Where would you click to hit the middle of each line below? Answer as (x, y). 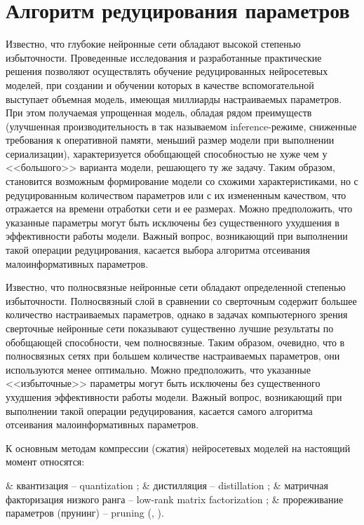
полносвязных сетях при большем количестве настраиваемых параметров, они (173, 356)
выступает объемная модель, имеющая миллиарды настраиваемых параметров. (174, 98)
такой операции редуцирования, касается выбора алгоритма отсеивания (158, 250)
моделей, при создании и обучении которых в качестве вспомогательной (160, 84)
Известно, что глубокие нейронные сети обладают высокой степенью (153, 44)
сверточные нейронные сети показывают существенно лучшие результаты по (170, 328)
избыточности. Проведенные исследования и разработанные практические (164, 57)
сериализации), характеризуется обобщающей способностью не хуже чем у (167, 153)
